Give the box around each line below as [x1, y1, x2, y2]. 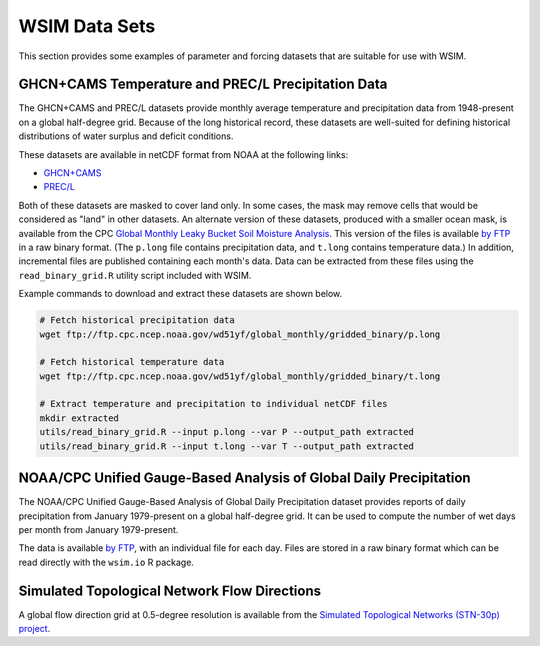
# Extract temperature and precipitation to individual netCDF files [39, 398, 388, 410]
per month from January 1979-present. [18, 523, 179, 535]
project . [18, 623, 51, 634]
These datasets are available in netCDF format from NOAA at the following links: [18, 148, 349, 160]
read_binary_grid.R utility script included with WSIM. [18, 269, 252, 281]
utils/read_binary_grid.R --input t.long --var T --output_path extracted [39, 440, 415, 452]
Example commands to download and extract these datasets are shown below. [18, 288, 343, 300]
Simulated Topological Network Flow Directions [18, 582, 322, 599]
